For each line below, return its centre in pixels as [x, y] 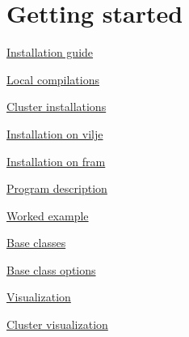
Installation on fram [56, 161]
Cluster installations [57, 107]
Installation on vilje [55, 133]
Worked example [48, 215]
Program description [57, 188]
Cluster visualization [57, 324]
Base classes [36, 243]
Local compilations [53, 79]
